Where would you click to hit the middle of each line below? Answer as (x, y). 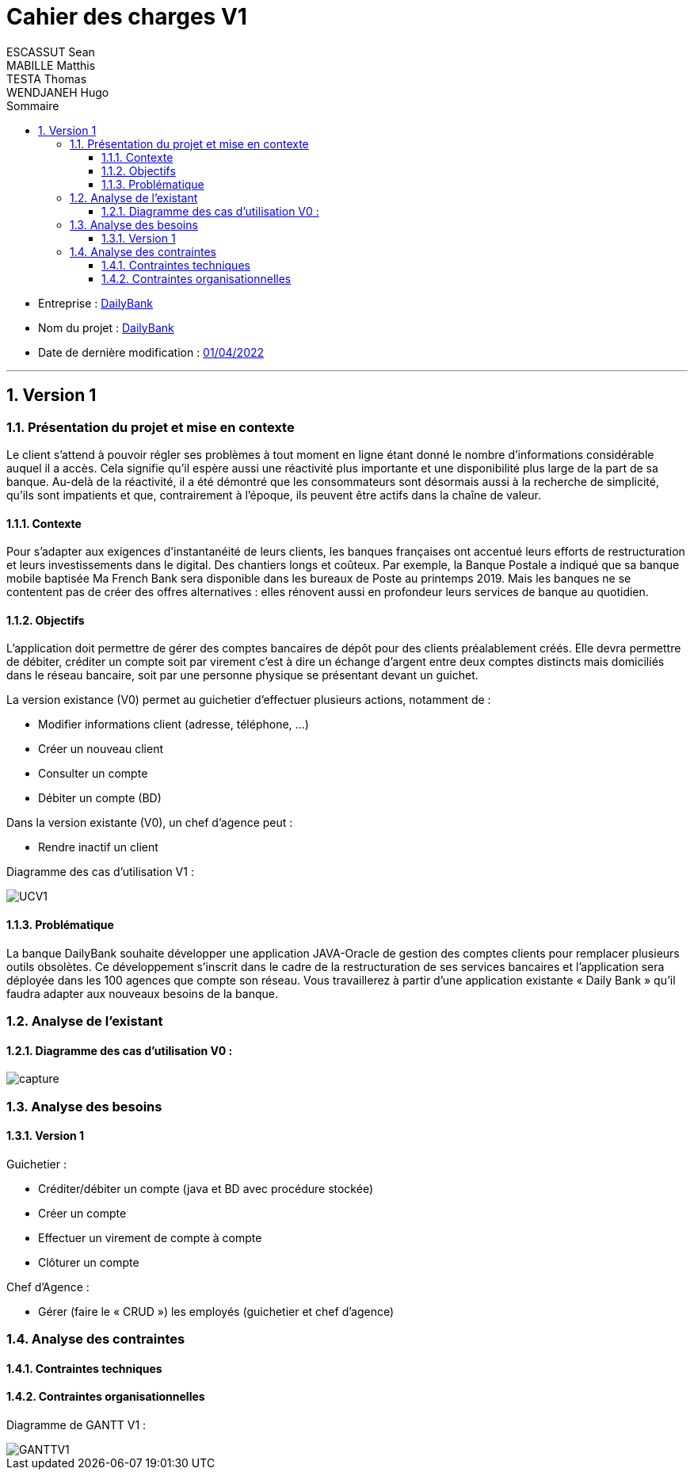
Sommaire (33, 105)
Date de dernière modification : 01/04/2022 (151, 352)
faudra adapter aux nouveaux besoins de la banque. (142, 993)
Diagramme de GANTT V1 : (76, 1425)
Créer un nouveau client (101, 749)
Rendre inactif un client (98, 847)
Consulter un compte (93, 774)
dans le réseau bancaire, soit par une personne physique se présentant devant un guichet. (242, 675)
